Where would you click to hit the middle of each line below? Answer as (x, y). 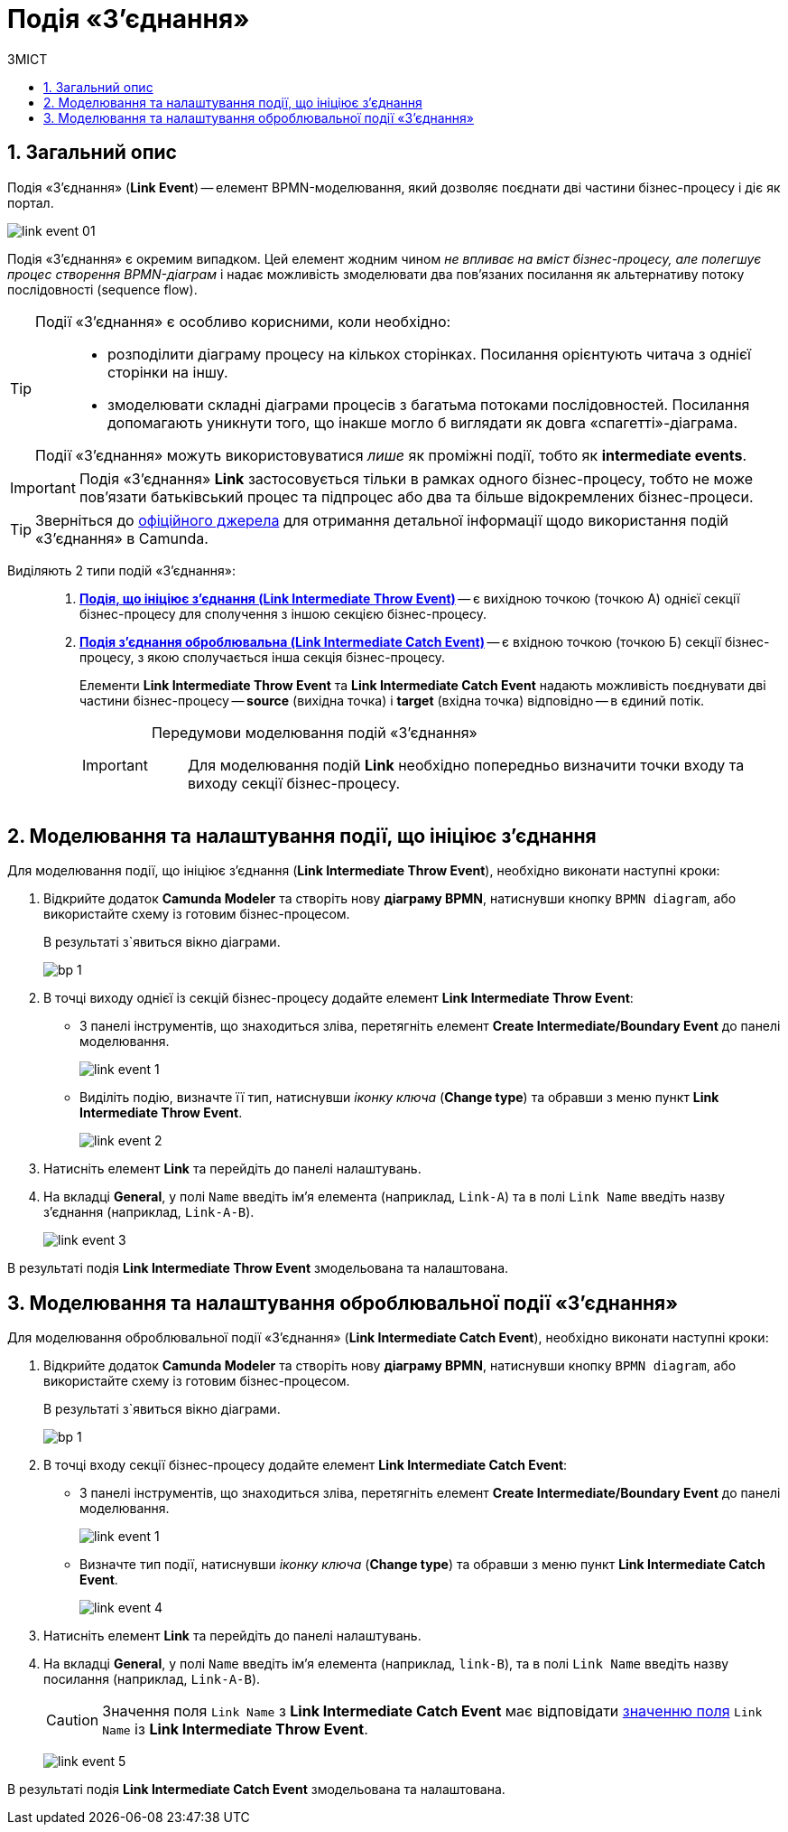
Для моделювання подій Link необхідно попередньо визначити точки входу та (466, 765)
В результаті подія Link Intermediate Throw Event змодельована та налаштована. (258, 1268)
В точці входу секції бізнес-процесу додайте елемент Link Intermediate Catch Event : (306, 1465)
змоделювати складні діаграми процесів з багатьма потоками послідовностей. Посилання (429, 404)
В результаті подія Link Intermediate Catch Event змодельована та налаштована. (256, 1790)
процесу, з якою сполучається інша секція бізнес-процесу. (263, 657)
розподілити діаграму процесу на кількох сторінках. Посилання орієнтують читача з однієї (429, 354)
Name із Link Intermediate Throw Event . (235, 1729)
